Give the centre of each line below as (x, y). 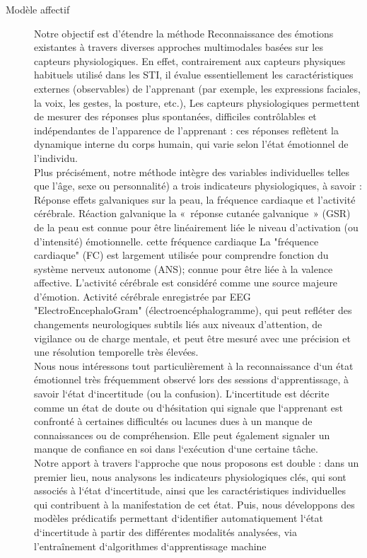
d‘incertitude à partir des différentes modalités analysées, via (165, 531)
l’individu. (56, 157)
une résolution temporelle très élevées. (116, 352)
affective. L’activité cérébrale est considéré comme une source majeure (186, 283)
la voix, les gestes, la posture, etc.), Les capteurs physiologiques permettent (197, 102)
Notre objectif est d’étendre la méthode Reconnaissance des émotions (184, 33)
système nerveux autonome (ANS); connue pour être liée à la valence (183, 268)
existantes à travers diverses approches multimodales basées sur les (179, 47)
